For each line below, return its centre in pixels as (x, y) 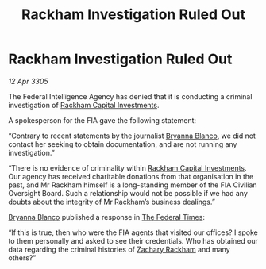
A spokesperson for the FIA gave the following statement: (102, 120)
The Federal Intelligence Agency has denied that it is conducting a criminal (130, 96)
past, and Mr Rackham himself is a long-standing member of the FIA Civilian (133, 185)
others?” (22, 257)
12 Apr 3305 (29, 81)
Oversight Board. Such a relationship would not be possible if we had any (128, 193)
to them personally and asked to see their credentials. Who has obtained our (133, 240)
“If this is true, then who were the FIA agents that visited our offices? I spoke (133, 232)
